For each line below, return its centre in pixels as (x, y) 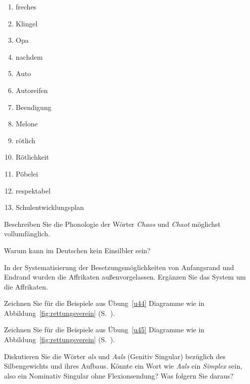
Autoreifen (32, 90)
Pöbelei (27, 173)
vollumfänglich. (27, 234)
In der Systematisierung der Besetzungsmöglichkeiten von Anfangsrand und (119, 267)
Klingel (27, 23)
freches (26, 6)
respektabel (33, 190)
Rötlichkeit (32, 157)
